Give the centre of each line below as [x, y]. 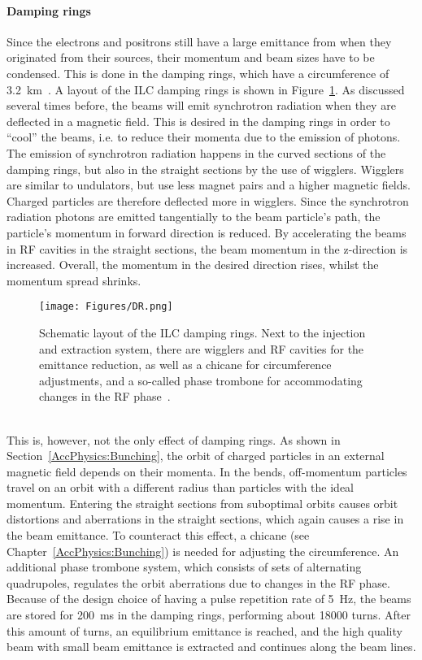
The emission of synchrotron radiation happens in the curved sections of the [196, 152]
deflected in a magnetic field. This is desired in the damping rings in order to [198, 121]
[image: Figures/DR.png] [106, 307]
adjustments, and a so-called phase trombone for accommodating [201, 380]
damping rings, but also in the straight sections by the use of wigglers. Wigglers [205, 169]
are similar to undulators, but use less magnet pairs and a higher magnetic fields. [209, 185]
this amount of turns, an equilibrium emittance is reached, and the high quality [204, 630]
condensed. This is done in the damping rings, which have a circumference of [198, 73]
